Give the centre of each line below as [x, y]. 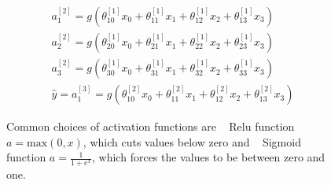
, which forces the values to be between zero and [209, 157]
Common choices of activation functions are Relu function [151, 126]
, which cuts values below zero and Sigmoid [192, 141]
